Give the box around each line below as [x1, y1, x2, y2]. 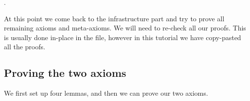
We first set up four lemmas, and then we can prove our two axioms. [4, 88, 208, 98]
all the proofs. [4, 42, 45, 52]
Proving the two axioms [4, 65, 126, 80]
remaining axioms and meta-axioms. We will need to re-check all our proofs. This [4, 23, 246, 33]
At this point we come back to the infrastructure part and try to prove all [4, 13, 225, 23]
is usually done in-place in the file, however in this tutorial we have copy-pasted [4, 32, 241, 42]
